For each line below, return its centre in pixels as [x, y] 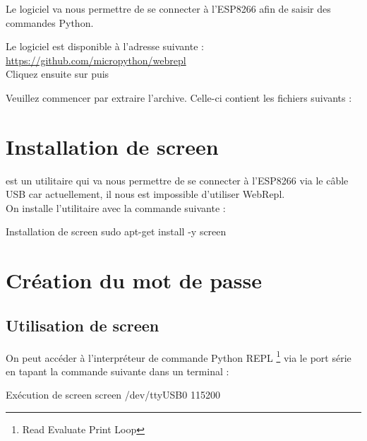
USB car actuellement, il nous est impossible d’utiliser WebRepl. [145, 194]
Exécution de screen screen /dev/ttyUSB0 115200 [113, 395]
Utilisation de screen [83, 325]
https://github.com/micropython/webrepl [96, 60]
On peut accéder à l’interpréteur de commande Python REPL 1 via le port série [179, 356]
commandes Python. [50, 22]
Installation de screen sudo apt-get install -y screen [116, 231]
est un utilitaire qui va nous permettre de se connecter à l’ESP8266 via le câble [177, 180]
